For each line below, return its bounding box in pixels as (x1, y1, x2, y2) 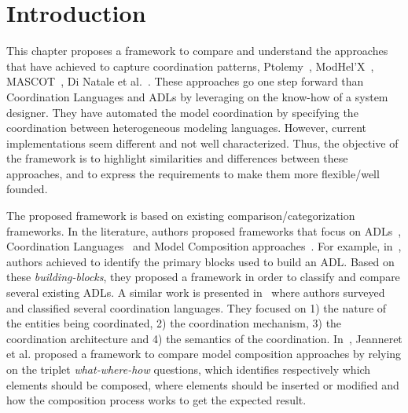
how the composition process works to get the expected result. (6, 392, 307, 408)
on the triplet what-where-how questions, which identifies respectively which (6, 361, 371, 377)
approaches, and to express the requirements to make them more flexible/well (6, 165, 380, 181)
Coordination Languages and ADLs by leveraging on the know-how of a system (6, 88, 388, 104)
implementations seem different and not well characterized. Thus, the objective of (6, 134, 399, 151)
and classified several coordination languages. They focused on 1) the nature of (6, 299, 387, 316)
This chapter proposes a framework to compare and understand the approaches (6, 42, 388, 59)
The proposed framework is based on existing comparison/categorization (6, 207, 355, 224)
